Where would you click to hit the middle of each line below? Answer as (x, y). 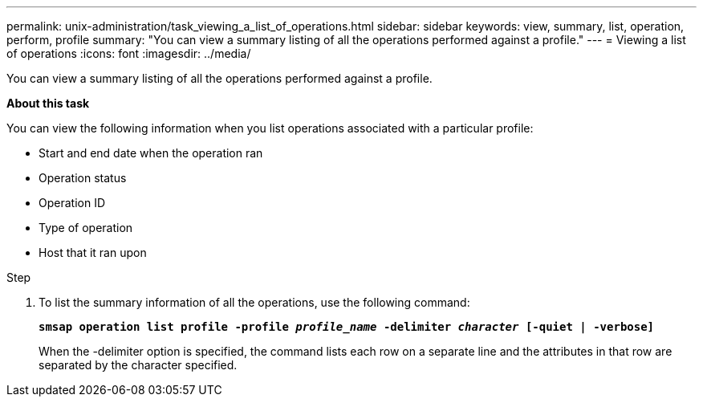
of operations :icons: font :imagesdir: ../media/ (129, 53)
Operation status (83, 178)
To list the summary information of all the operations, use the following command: (254, 302)
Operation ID (72, 203)
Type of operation (86, 228)
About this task (48, 103)
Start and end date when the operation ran (151, 153)
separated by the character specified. (138, 365)
